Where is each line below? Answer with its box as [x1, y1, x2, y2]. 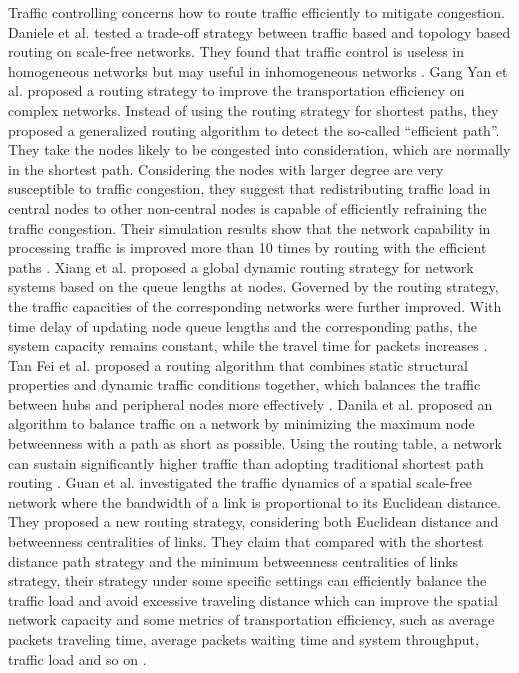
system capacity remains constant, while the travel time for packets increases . [8, 335, 488, 356]
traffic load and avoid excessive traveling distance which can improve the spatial [8, 589, 498, 610]
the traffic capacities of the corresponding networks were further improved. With [8, 295, 502, 316]
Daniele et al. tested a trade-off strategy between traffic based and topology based [8, 21, 511, 42]
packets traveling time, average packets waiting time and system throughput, [8, 629, 479, 649]
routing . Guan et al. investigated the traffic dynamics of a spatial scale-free [8, 472, 473, 493]
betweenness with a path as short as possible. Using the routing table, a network [8, 433, 502, 454]
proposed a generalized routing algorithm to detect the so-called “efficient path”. [8, 119, 500, 140]
